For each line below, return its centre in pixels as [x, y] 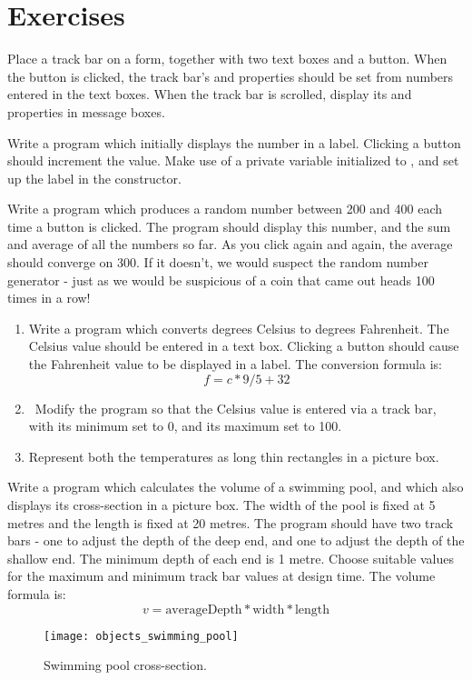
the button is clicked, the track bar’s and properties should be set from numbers [231, 76]
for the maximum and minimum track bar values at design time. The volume [221, 576]
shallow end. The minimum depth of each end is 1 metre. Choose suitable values [231, 558]
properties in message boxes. [86, 111]
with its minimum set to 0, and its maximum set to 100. [185, 426]
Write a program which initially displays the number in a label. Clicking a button [234, 142]
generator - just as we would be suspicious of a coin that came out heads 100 [221, 280]
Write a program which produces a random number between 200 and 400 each [225, 209]
